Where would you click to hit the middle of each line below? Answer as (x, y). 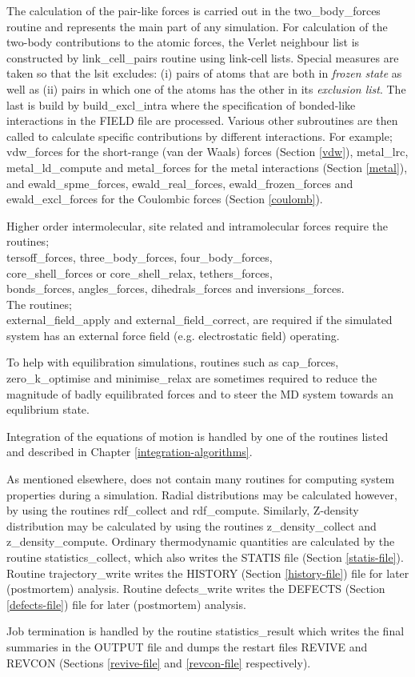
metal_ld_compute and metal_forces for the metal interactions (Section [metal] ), (207, 167)
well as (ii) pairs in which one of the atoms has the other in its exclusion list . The (206, 88)
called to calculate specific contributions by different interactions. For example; (200, 136)
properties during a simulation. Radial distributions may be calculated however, (202, 494)
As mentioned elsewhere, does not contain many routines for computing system (201, 479)
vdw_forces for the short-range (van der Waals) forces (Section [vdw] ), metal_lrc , (207, 152)
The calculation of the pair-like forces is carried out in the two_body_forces (194, 10)
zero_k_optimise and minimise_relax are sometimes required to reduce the (192, 378)
